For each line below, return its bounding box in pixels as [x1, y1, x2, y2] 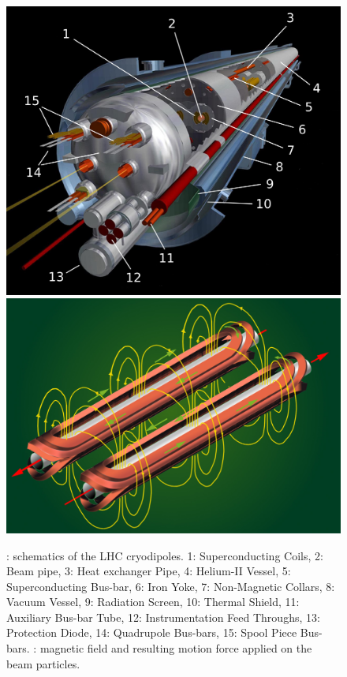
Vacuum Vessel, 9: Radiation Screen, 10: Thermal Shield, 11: [6, 593, 300, 610]
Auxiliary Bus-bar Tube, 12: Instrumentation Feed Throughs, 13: [6, 608, 320, 625]
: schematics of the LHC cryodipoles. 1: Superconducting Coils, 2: [6, 547, 323, 563]
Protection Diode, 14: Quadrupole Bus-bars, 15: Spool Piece [6, 624, 297, 641]
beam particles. [6, 655, 80, 671]
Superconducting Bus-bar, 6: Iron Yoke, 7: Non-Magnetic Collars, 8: [6, 578, 335, 594]
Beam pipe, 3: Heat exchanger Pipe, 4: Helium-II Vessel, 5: [6, 563, 291, 579]
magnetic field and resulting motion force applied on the [39, 640, 312, 656]
